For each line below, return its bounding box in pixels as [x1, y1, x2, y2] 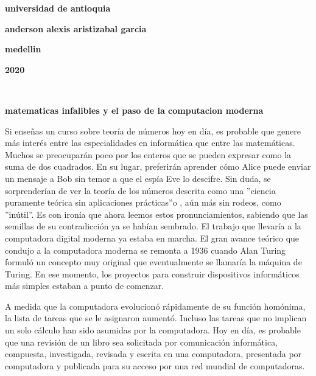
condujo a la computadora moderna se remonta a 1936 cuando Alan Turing [5, 243, 286, 256]
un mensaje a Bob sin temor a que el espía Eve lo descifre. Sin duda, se [5, 172, 271, 184]
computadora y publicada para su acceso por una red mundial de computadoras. [5, 359, 305, 372]
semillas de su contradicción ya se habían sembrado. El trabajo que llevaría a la [5, 220, 301, 232]
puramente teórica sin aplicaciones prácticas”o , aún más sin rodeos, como [5, 196, 281, 209]
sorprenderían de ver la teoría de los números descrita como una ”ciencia [5, 184, 276, 197]
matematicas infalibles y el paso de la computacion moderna [5, 103, 264, 116]
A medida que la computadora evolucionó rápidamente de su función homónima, [5, 299, 306, 312]
